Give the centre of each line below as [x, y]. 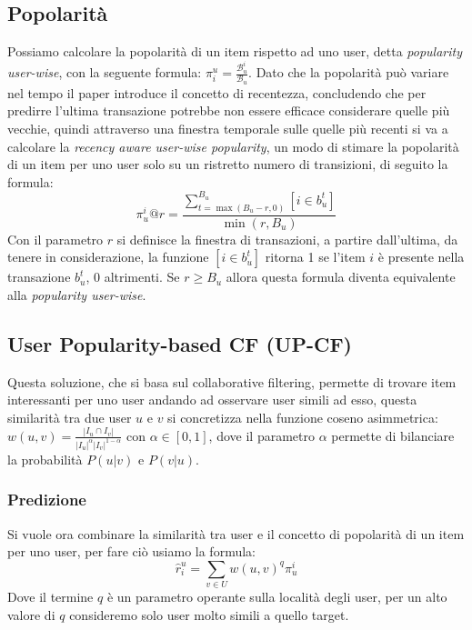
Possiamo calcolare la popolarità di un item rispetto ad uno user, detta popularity [235, 51]
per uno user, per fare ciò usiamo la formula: [131, 551]
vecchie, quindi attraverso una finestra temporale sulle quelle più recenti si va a [228, 128]
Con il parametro [55, 239]
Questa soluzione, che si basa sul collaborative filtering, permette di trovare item [232, 381]
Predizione [47, 500]
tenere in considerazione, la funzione [108, 257]
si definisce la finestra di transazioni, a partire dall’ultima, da [287, 239]
